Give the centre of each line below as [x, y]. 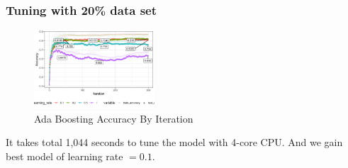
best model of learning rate [64, 156]
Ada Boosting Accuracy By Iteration [114, 118]
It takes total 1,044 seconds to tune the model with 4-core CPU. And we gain [174, 142]
